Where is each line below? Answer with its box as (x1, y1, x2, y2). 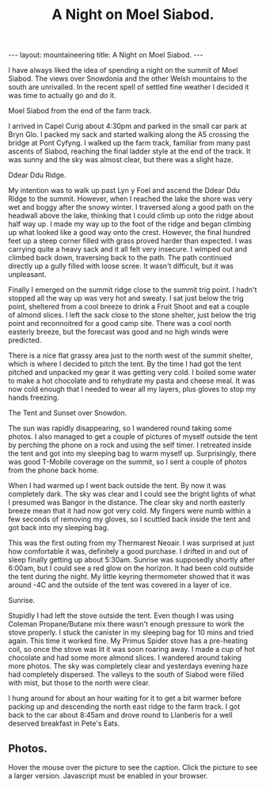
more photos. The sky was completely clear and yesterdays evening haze (8, 661, 249, 671)
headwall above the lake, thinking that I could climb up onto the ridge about (8, 211, 254, 221)
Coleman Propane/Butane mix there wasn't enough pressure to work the (8, 619, 245, 629)
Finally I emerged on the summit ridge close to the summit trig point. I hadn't (8, 285, 257, 294)
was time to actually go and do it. (8, 91, 116, 100)
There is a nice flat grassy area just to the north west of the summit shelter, (8, 350, 253, 361)
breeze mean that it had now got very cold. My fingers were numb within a (8, 506, 252, 516)
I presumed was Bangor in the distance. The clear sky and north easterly (8, 498, 245, 507)
